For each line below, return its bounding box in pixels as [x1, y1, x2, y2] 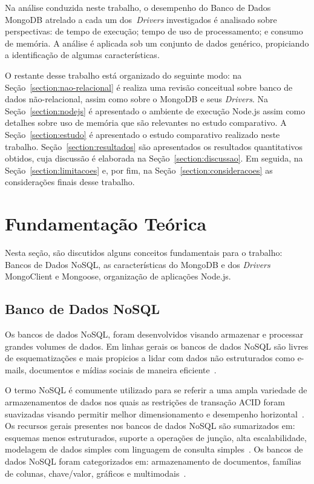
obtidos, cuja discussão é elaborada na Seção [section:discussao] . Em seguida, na [5, 152, 303, 165]
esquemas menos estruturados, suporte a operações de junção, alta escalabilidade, [5, 431, 307, 443]
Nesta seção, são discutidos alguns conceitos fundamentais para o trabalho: [5, 246, 283, 259]
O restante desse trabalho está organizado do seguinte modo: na [5, 68, 242, 81]
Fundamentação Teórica [5, 211, 207, 236]
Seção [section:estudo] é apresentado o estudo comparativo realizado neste [5, 128, 280, 140]
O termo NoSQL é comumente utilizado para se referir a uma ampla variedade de [5, 384, 307, 396]
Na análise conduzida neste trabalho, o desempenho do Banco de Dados [5, 1, 271, 13]
